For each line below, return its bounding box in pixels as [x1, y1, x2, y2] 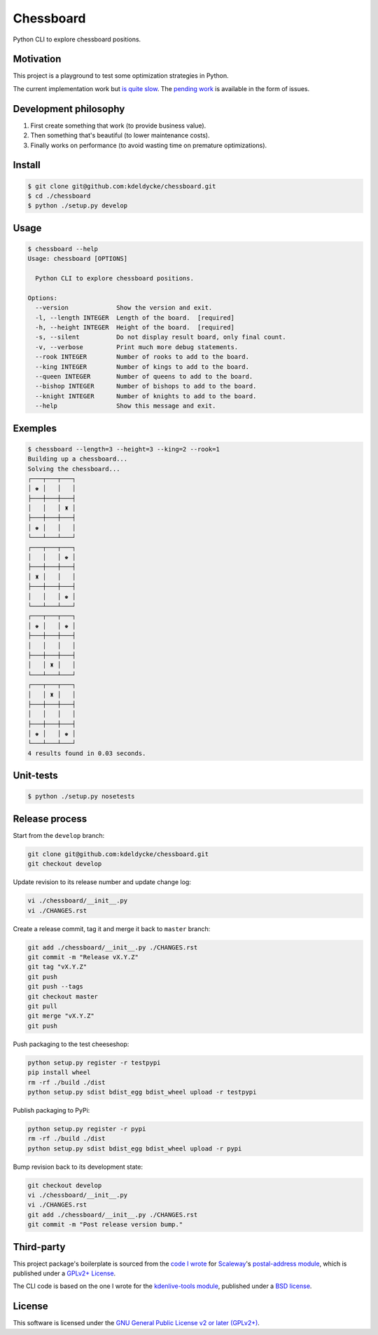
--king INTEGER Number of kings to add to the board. [35, 362, 250, 371]
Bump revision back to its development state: [13, 1163, 143, 1171]
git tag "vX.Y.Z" [27, 963, 87, 971]
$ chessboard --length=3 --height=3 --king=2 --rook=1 [27, 445, 220, 453]
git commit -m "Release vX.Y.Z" [27, 954, 139, 961]
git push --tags [27, 982, 84, 991]
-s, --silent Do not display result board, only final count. [35, 333, 286, 341]
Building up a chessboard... [27, 455, 128, 463]
